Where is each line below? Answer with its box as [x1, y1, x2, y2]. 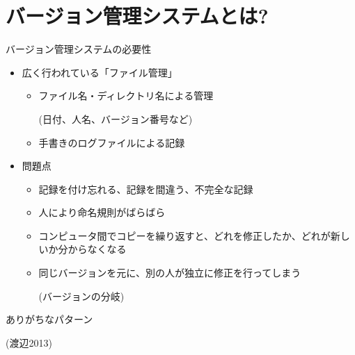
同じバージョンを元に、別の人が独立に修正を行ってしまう [38, 265, 301, 280]
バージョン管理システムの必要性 [6, 42, 152, 56]
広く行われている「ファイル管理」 [22, 65, 177, 79]
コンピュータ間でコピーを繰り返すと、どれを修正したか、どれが [38, 228, 331, 242]
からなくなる [68, 242, 127, 256]
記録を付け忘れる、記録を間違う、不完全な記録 [38, 181, 253, 196]
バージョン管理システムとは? [6, 1, 269, 30]
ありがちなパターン [6, 312, 93, 327]
